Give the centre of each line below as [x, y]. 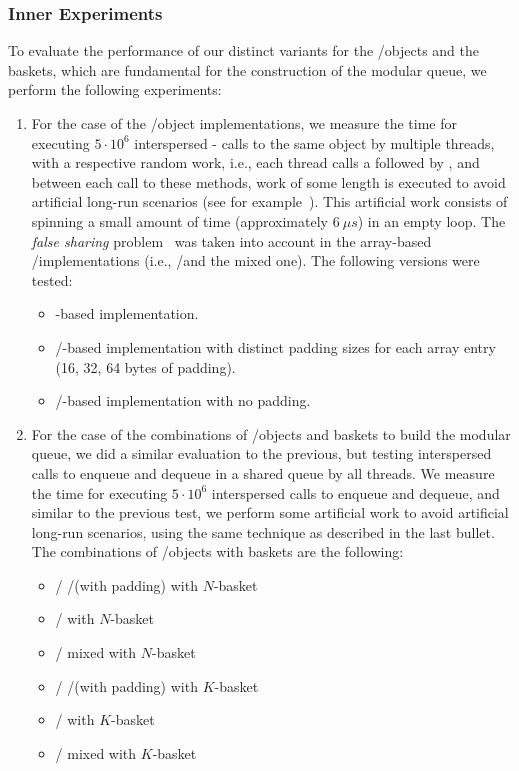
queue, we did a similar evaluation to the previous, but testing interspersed [261, 453]
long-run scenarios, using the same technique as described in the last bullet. [263, 531]
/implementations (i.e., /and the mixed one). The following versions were [255, 260]
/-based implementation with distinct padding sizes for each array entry [275, 346]
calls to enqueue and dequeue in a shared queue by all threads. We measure [263, 472]
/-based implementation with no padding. [183, 400]
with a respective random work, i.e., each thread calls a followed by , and [255, 162]
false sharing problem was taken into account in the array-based [231, 240]
